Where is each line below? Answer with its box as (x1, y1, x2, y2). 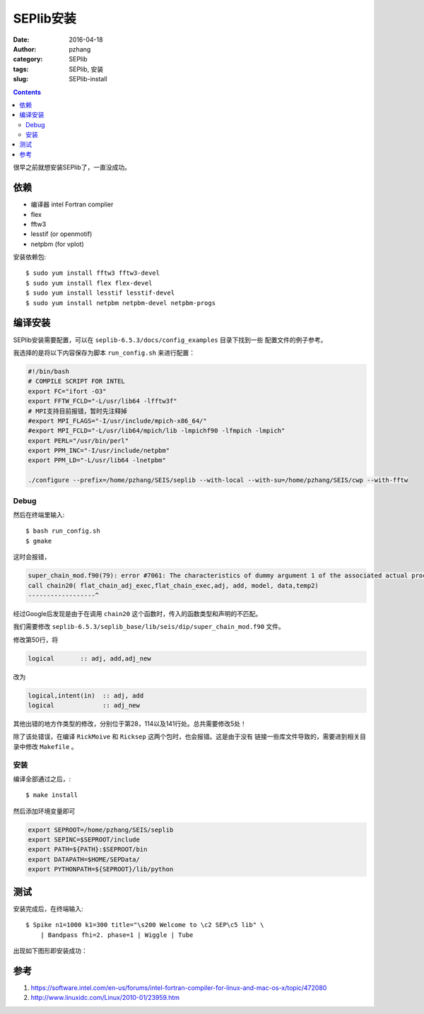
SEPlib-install (69, 75, 107, 83)
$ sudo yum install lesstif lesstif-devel (25, 289, 175, 297)
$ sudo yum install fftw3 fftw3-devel (25, 269, 160, 277)
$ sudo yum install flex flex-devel (25, 279, 153, 287)
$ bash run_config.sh (25, 527, 100, 535)
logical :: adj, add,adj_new (28, 654, 151, 662)
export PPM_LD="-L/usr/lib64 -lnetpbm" (28, 456, 166, 464)
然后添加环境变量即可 (13, 806, 76, 815)
